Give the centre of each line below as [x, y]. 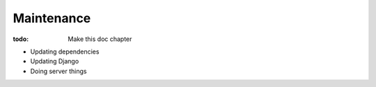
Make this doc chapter [100, 39]
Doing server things [58, 71]
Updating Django [55, 61]
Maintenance [52, 18]
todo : [21, 39]
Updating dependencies [65, 52]
